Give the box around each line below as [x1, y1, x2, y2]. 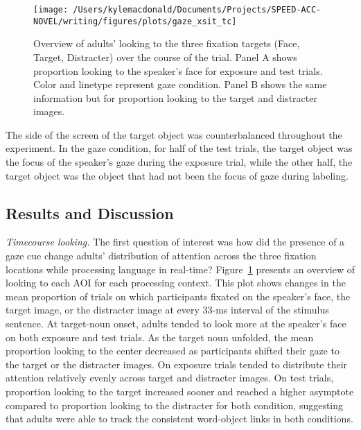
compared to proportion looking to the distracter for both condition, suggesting [6, 397, 344, 412]
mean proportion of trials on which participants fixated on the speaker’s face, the [6, 289, 351, 303]
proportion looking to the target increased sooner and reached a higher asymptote [6, 384, 354, 398]
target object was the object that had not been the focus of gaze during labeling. [6, 168, 349, 182]
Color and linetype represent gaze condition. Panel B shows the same [33, 77, 327, 92]
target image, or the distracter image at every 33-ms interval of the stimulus [6, 302, 329, 317]
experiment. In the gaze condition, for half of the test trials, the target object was [6, 141, 353, 155]
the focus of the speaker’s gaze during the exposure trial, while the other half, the [6, 155, 353, 169]
